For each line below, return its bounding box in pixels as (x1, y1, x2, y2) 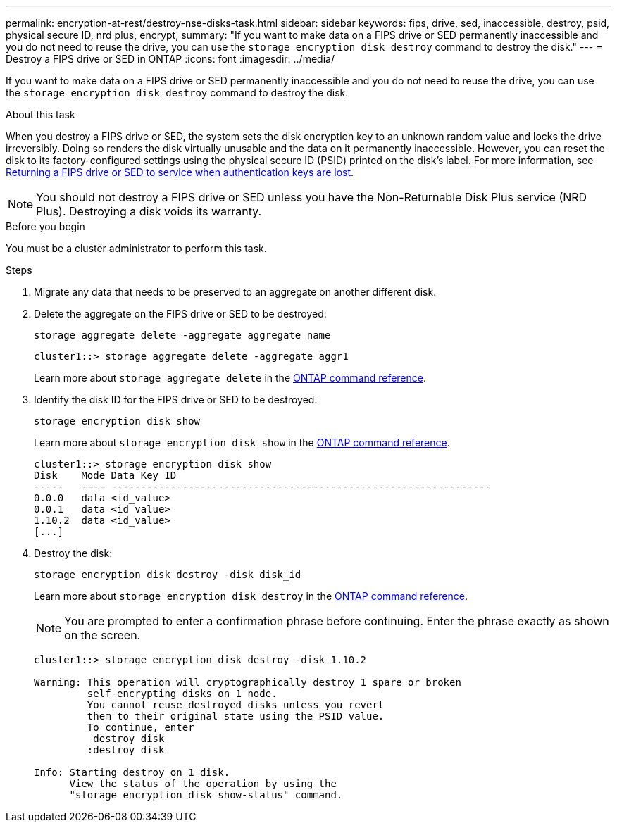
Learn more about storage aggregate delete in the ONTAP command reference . (34, 372, 427, 384)
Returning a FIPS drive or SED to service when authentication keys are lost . (6, 166, 354, 178)
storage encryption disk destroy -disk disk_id (34, 569, 301, 580)
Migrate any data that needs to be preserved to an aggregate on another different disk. (34, 286, 437, 298)
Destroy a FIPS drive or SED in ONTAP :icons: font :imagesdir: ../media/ (6, 53, 335, 65)
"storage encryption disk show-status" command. (69, 789, 343, 801)
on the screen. (64, 628, 141, 642)
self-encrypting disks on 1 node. (87, 688, 278, 699)
